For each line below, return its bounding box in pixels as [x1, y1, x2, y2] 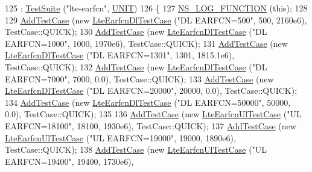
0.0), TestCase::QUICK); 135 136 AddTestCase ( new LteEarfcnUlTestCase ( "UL [5, 108, 302, 120]
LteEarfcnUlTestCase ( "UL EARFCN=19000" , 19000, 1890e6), [5, 131, 236, 144]
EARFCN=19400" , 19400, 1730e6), [5, 155, 134, 167]
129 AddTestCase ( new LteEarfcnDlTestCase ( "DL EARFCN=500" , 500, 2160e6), [5, 13, 307, 26]
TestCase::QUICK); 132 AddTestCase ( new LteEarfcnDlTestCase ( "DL [5, 60, 267, 73]
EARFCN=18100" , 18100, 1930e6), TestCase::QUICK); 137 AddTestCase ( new [5, 119, 296, 132]
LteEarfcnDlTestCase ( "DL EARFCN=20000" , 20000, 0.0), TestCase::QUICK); [5, 84, 298, 97]
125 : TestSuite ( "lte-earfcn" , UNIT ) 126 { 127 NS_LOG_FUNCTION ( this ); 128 [5, 2, 308, 14]
